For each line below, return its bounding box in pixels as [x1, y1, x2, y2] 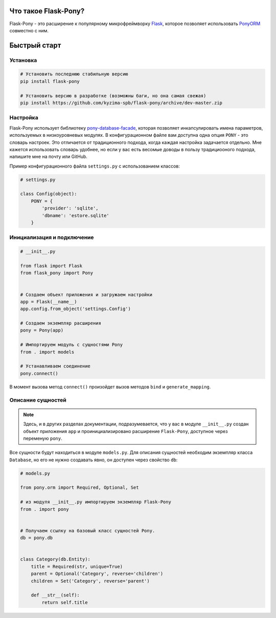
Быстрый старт [9, 41, 61, 50]
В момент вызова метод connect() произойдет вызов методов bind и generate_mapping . [9, 383, 211, 389]
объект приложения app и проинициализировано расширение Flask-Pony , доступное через [23, 428, 228, 434]
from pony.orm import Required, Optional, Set [20, 485, 139, 490]
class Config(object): [20, 191, 77, 197]
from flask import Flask [20, 263, 83, 269]
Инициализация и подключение [9, 234, 94, 241]
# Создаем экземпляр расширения [20, 320, 102, 326]
